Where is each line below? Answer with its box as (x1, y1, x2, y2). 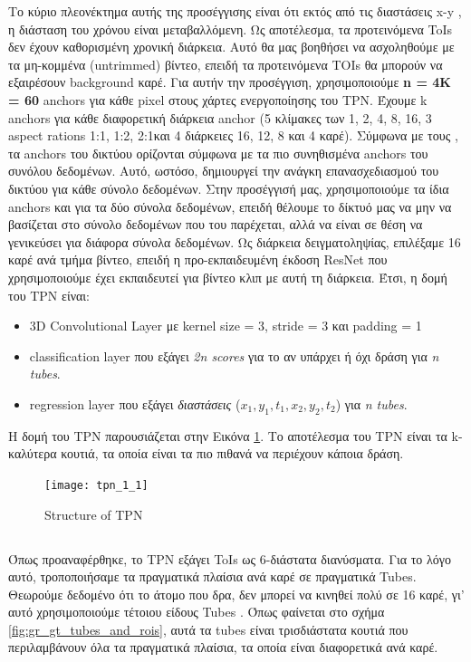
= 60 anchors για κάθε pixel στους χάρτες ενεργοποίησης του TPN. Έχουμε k (8, 90, 428, 109)
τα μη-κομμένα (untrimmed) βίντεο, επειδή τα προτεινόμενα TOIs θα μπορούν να (8, 54, 443, 73)
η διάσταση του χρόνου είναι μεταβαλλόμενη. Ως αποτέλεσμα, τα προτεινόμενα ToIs (8, 19, 453, 38)
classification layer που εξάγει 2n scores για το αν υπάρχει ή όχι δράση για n (29, 346, 439, 365)
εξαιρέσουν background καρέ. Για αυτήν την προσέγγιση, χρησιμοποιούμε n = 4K (8, 72, 451, 91)
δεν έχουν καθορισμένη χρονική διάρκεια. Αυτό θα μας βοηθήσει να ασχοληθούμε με (8, 37, 455, 56)
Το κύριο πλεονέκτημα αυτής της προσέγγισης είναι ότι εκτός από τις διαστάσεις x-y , (8, 2, 462, 20)
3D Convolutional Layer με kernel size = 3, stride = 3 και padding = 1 (29, 316, 422, 335)
